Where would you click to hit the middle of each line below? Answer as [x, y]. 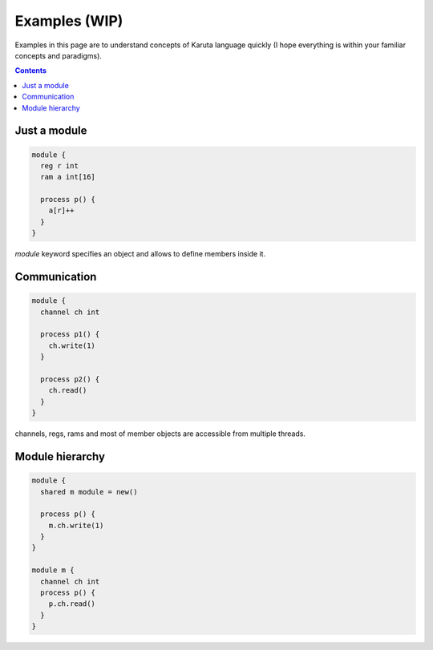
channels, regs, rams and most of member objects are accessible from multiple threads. [160, 434]
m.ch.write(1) [76, 525]
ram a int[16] [68, 177]
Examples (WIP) [69, 21]
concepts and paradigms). [58, 55]
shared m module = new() [89, 492]
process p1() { [70, 334]
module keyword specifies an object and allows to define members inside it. [140, 254]
